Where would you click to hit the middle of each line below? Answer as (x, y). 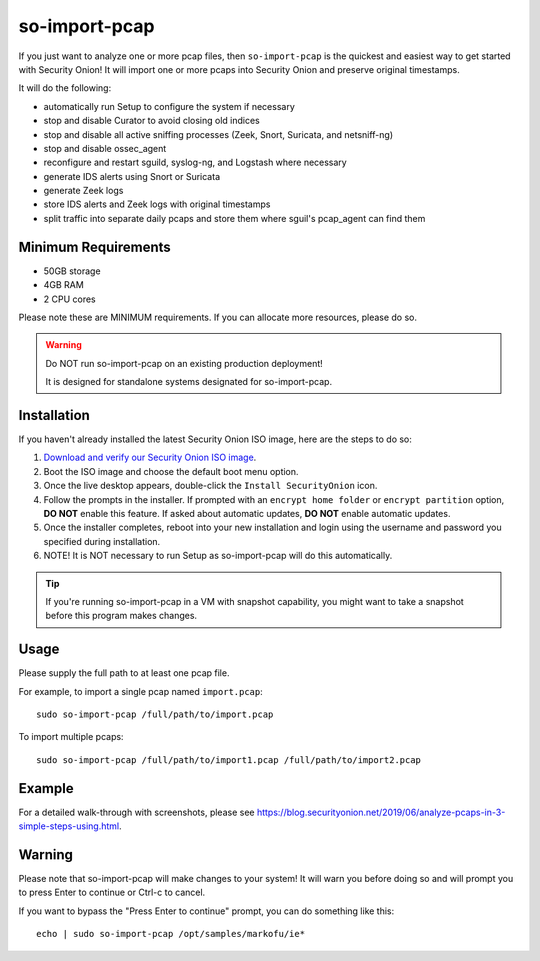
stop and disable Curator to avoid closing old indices (151, 121)
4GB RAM (63, 285)
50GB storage (72, 271)
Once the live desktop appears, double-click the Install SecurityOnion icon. (210, 486)
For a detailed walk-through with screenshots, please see (136, 812)
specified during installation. (102, 541)
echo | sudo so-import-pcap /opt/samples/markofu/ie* (170, 934)
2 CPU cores (69, 299)
